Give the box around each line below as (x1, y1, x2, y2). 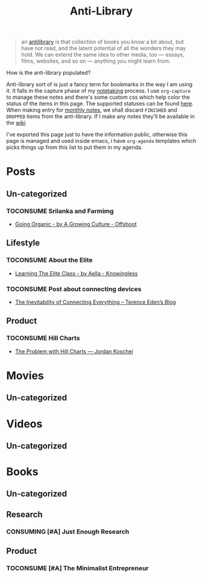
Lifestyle (6, 238, 40, 248)
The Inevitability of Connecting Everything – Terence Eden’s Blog (14, 298, 176, 306)
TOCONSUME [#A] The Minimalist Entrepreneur (6, 564, 149, 573)
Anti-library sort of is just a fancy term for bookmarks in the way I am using (6, 81, 193, 88)
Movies (6, 369, 44, 382)
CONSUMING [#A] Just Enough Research (6, 527, 130, 536)
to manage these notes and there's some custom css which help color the (6, 93, 190, 101)
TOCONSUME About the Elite (6, 256, 93, 265)
